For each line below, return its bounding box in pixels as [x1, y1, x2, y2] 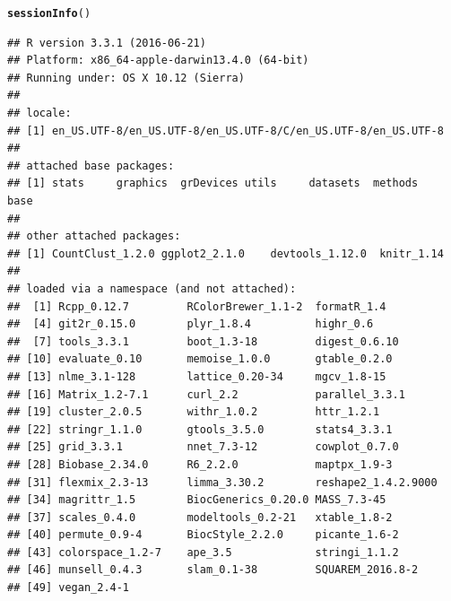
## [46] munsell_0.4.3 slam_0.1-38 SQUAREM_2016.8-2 [7, 563, 419, 577]
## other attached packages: [7, 230, 181, 243]
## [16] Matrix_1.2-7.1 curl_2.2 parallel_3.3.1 [7, 388, 405, 401]
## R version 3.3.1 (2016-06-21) [7, 36, 206, 49]
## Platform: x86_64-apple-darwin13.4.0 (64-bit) [7, 54, 309, 67]
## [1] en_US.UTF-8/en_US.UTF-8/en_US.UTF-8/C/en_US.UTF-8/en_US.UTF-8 [7, 124, 444, 137]
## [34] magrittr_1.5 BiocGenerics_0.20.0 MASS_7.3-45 [7, 493, 386, 507]
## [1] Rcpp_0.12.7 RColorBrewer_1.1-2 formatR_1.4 [7, 300, 386, 313]
